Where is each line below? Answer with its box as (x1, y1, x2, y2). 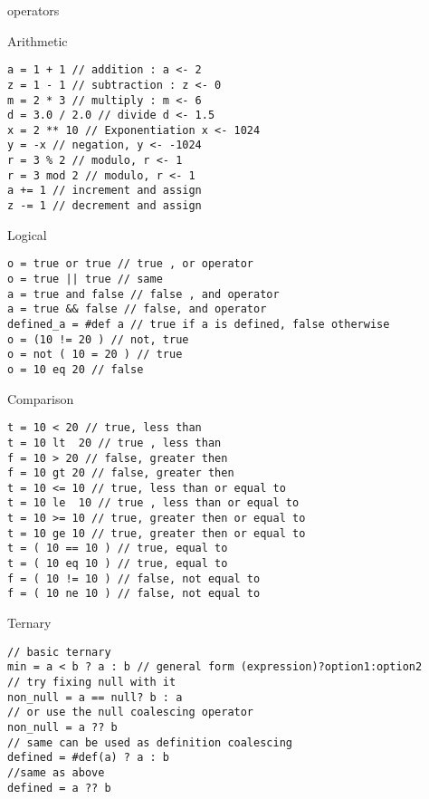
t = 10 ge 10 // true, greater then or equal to (7, 526, 306, 540)
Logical (7, 225, 47, 244)
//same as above (7, 765, 105, 779)
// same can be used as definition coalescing (7, 736, 292, 749)
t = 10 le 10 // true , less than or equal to (7, 496, 300, 510)
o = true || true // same (7, 273, 163, 285)
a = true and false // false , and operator (7, 287, 280, 301)
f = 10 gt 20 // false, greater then (7, 467, 234, 480)
